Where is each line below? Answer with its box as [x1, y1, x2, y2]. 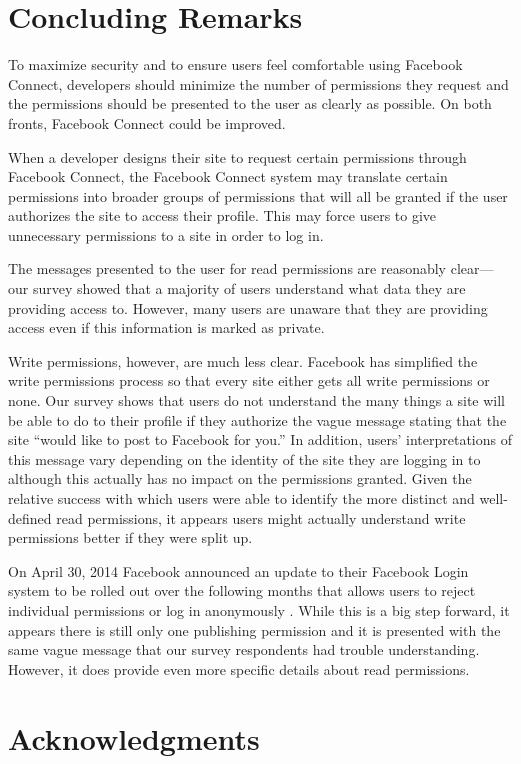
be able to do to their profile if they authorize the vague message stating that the [8, 409, 507, 430]
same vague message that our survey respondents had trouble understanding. [8, 639, 480, 660]
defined [8, 507, 52, 528]
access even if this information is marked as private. [8, 317, 325, 338]
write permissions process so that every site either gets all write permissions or [8, 370, 490, 391]
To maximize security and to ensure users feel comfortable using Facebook [8, 54, 463, 75]
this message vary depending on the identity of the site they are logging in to [8, 448, 481, 469]
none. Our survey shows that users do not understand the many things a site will [8, 390, 505, 411]
